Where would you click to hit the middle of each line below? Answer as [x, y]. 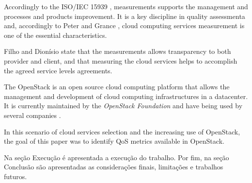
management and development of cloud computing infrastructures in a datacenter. [126, 96]
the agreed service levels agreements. [58, 70]
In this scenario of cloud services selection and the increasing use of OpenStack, [122, 131]
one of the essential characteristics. [55, 35]
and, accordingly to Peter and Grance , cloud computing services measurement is [124, 25]
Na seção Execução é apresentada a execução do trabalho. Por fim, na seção [117, 157]
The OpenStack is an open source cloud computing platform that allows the [117, 87]
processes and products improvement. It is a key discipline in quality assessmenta [125, 16]
